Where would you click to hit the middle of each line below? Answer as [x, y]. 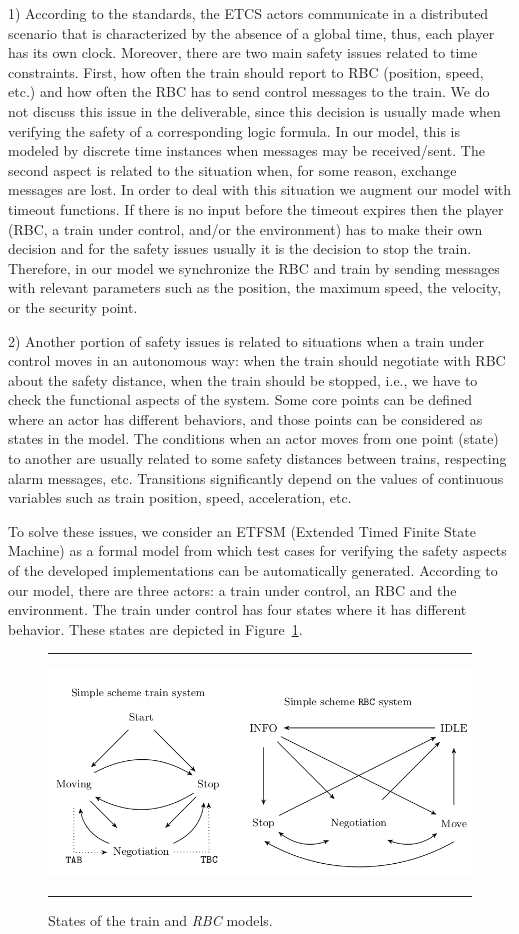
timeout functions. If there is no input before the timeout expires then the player [256, 208]
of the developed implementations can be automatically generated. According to [253, 570]
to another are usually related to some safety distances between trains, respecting [257, 458]
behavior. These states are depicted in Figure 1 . [155, 628]
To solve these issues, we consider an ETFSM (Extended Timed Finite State [242, 530]
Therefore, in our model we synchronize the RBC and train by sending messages [254, 267]
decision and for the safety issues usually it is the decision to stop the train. [240, 248]
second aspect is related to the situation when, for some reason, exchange [232, 169]
